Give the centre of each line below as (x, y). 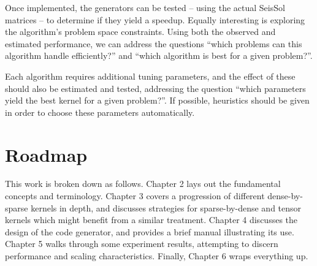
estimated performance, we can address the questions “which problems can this (154, 43)
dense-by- (285, 196)
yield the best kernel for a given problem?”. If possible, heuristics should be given (157, 100)
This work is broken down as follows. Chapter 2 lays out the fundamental (143, 184)
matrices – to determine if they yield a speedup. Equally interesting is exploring (155, 19)
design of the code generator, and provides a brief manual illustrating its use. (150, 231)
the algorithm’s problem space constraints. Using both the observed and (140, 32)
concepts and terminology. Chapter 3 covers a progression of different (135, 196)
